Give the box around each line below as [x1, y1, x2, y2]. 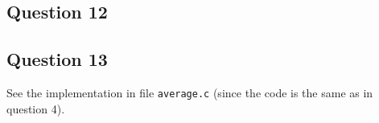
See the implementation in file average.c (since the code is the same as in [6, 84, 373, 100]
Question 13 [6, 47, 108, 72]
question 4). [6, 100, 65, 117]
